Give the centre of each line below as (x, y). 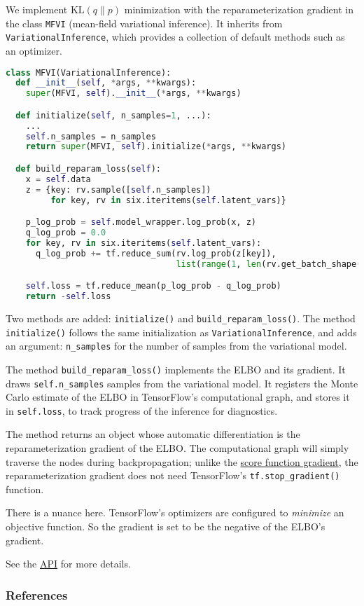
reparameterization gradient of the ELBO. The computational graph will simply (177, 448)
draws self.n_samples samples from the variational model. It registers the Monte (182, 383)
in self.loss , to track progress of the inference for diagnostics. (142, 410)
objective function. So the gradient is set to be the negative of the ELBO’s (166, 526)
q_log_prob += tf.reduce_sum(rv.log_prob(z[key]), (156, 253)
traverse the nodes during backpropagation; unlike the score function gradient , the (182, 461)
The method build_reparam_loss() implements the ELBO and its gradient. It (176, 369)
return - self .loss (68, 296)
